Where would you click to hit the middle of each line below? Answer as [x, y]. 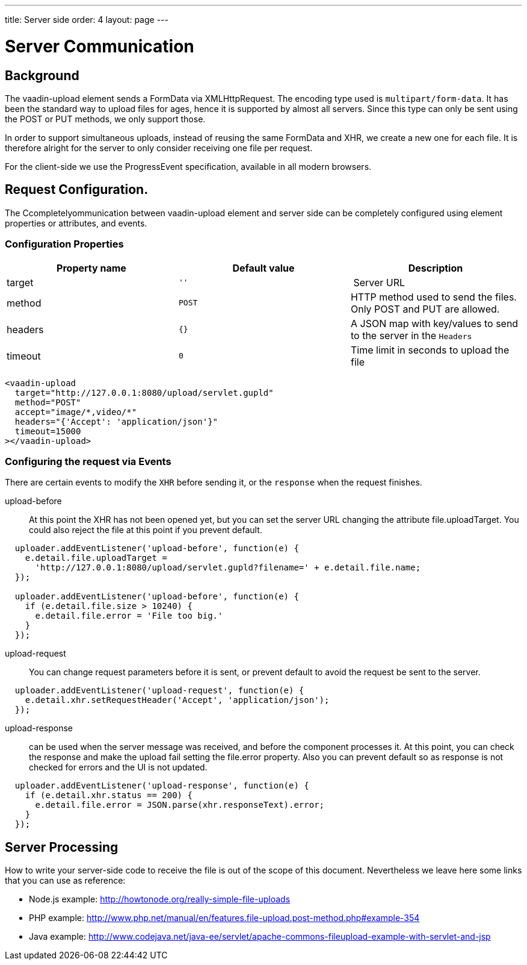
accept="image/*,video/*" [76, 412]
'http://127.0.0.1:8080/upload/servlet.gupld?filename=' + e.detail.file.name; [228, 568]
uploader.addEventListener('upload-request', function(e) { [159, 691]
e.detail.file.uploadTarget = [96, 558]
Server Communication [100, 46]
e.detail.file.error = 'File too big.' [129, 616]
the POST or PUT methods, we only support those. [105, 119]
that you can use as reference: [65, 881]
